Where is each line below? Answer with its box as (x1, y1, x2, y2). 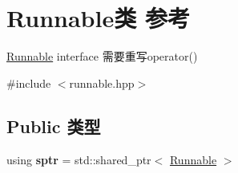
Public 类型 (6, 113, 101, 138)
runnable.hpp (69, 74, 135, 91)
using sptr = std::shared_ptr (6, 151, 151, 167)
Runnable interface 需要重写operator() (6, 48, 198, 65)
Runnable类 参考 (6, 2, 190, 34)
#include (6, 74, 51, 91)
